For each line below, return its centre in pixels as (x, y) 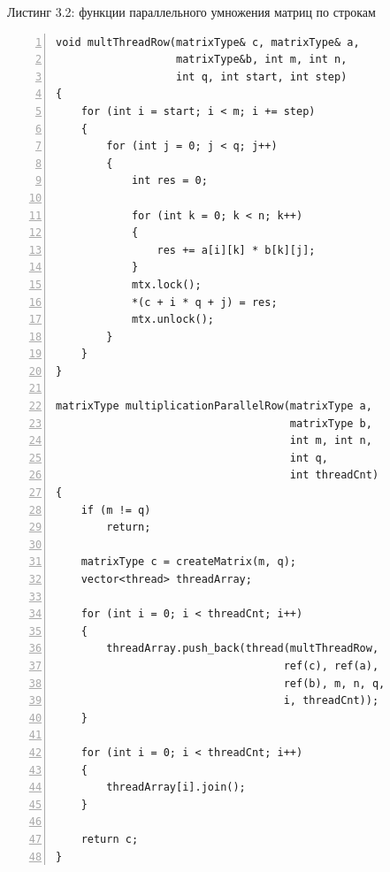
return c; (110, 839)
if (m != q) (116, 510)
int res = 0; (169, 181)
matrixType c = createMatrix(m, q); (189, 562)
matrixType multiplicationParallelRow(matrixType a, (214, 406)
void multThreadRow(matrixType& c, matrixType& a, (208, 42)
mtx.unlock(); (172, 320)
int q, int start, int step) (262, 76)
